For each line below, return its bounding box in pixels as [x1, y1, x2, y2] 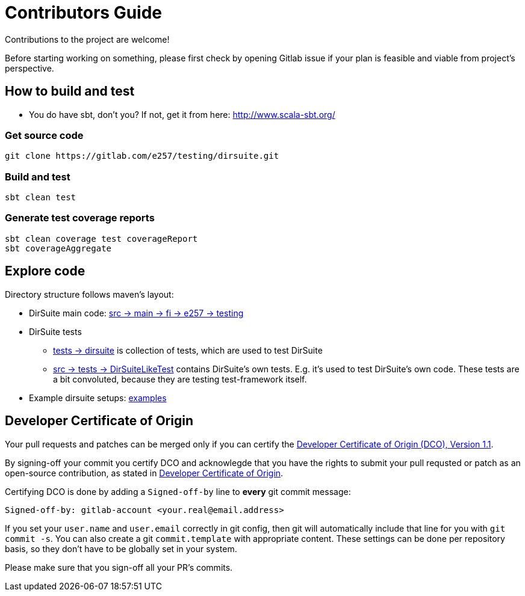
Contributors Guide [5, 2, 162, 23]
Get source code [5, 129, 84, 141]
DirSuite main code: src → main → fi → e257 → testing [29, 307, 244, 318]
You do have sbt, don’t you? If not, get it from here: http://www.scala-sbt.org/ [29, 109, 335, 120]
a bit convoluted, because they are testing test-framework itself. [53, 373, 307, 384]
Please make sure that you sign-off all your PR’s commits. [5, 562, 233, 573]
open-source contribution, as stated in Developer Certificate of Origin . [5, 467, 284, 478]
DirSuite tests [29, 326, 82, 337]
